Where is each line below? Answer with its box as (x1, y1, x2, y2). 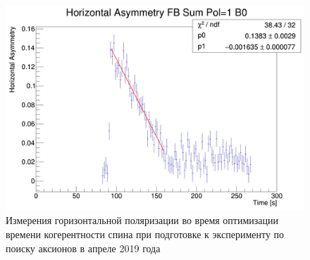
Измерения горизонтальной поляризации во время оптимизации (6, 213, 279, 228)
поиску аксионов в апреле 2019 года (6, 240, 161, 255)
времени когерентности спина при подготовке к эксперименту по (6, 227, 285, 242)
